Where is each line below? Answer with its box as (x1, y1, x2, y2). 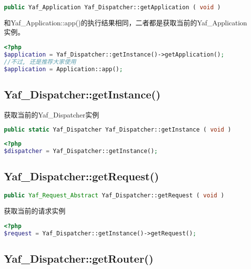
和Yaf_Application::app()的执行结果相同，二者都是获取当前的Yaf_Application (4, 17, 247, 27)
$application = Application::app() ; (4, 65, 123, 73)
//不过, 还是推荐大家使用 (4, 58, 76, 65)
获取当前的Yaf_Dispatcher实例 (4, 109, 99, 119)
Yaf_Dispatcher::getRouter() (4, 250, 154, 266)
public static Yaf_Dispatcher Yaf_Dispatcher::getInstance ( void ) (4, 126, 231, 134)
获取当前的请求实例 (4, 206, 65, 216)
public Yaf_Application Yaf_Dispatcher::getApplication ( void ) (4, 4, 221, 11)
